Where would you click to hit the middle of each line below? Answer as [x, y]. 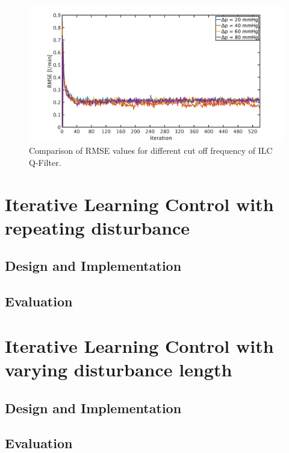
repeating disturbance [98, 227]
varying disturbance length [119, 369]
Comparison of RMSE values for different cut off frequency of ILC [151, 150]
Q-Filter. [45, 162]
